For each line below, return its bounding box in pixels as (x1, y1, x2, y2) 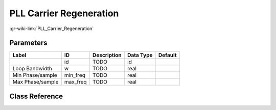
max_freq (64, 78, 87, 86)
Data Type (127, 51, 153, 59)
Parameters (9, 39, 48, 47)
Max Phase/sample (12, 78, 59, 86)
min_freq (64, 72, 85, 79)
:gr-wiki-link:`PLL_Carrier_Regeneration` (9, 25, 94, 32)
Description (92, 51, 122, 59)
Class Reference (9, 92, 63, 100)
